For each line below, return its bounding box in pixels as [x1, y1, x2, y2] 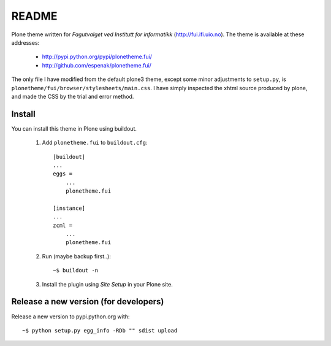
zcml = [53, 221, 73, 229]
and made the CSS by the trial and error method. [11, 93, 134, 100]
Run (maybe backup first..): [42, 252, 112, 260]
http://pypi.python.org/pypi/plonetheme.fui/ [42, 53, 153, 61]
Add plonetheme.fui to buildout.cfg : [42, 139, 148, 147]
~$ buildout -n [53, 267, 99, 274]
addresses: [11, 39, 40, 46]
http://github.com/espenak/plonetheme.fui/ [42, 61, 151, 69]
